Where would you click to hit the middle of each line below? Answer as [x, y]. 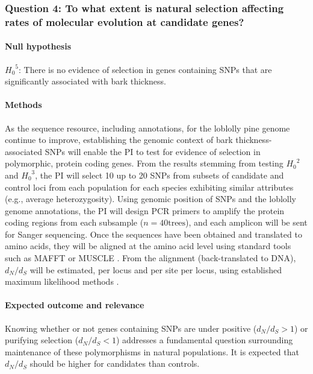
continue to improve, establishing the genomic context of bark [119, 140]
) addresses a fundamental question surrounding [204, 340]
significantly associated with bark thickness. [85, 81]
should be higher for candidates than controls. [115, 363]
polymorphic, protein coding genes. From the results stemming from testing [144, 163]
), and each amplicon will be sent [246, 222]
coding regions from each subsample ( [74, 222]
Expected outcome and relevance [75, 305]
